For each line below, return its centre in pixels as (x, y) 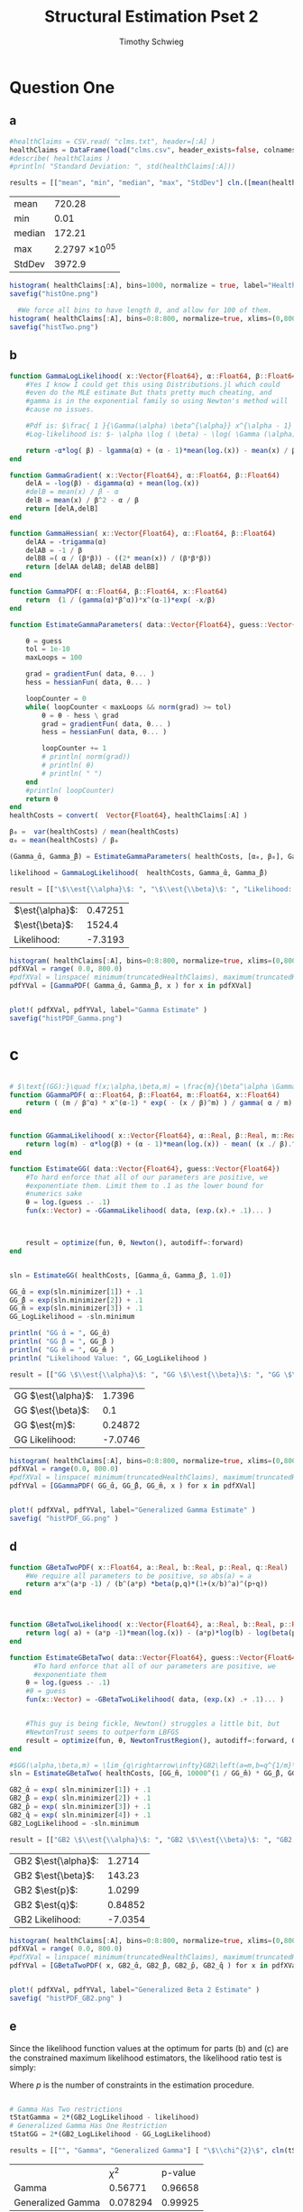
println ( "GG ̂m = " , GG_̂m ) (62, 1350)
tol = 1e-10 (48, 650)
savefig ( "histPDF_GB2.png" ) (66, 1998)
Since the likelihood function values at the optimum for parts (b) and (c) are (149, 2048)
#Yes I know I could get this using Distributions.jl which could (153, 384)
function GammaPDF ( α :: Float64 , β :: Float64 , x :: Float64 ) (119, 592)
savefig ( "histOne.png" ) (54, 294)
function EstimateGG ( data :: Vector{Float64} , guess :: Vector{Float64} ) (145, 1169)
